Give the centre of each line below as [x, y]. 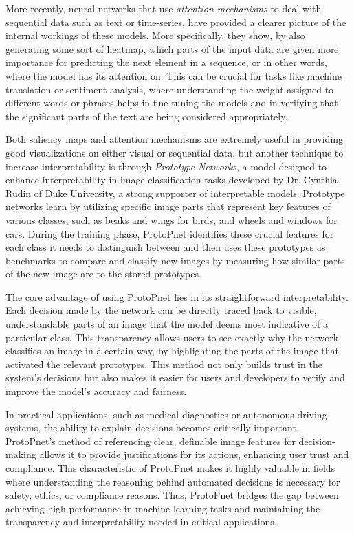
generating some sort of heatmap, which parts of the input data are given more [172, 48]
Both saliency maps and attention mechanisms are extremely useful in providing [175, 139]
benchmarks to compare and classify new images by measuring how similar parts [175, 260]
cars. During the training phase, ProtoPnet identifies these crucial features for [170, 233]
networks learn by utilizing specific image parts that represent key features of [168, 206]
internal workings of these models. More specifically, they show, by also [155, 35]
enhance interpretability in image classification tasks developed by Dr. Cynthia [172, 180]
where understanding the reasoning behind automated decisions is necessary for [173, 481]
